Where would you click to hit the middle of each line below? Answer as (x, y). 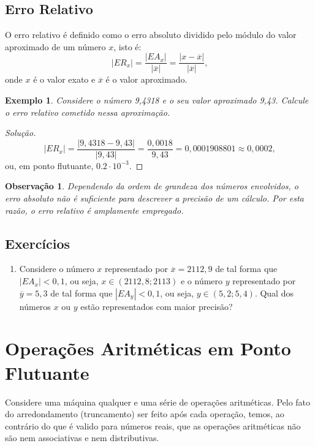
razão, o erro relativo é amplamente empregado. (94, 210)
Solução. (21, 133)
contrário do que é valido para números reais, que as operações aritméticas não (153, 425)
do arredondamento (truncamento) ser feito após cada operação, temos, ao (145, 414)
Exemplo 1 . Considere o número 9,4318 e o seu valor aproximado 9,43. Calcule (157, 100)
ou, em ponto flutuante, (49, 165)
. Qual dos (274, 293)
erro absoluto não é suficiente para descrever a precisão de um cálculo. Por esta (154, 198)
